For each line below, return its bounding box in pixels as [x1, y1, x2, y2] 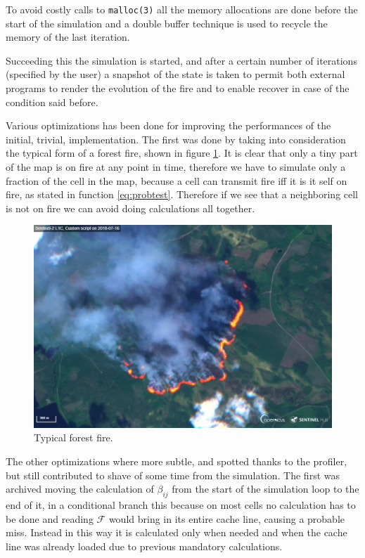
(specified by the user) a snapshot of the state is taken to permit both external [6, 67, 345, 82]
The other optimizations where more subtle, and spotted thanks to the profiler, [6, 454, 347, 469]
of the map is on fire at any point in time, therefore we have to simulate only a [6, 160, 346, 174]
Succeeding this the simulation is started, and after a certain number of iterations [6, 53, 357, 67]
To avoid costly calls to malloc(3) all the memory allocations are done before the [6, 2, 358, 16]
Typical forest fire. [34, 430, 113, 445]
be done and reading [6, 511, 94, 526]
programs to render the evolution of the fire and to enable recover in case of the [6, 81, 350, 96]
